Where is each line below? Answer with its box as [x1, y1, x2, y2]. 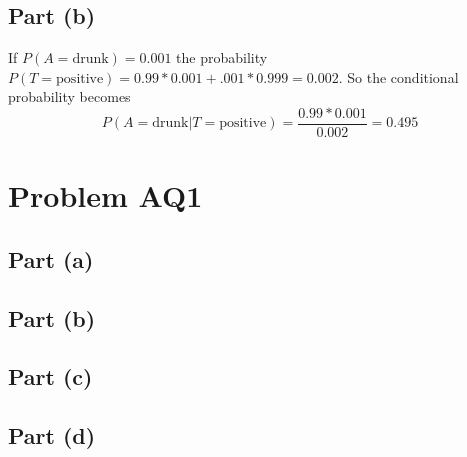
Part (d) [8, 420, 96, 451]
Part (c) [8, 361, 93, 392]
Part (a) [8, 243, 94, 274]
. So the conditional [338, 66, 459, 87]
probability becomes [8, 86, 131, 107]
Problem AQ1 [8, 175, 203, 216]
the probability [176, 47, 268, 68]
